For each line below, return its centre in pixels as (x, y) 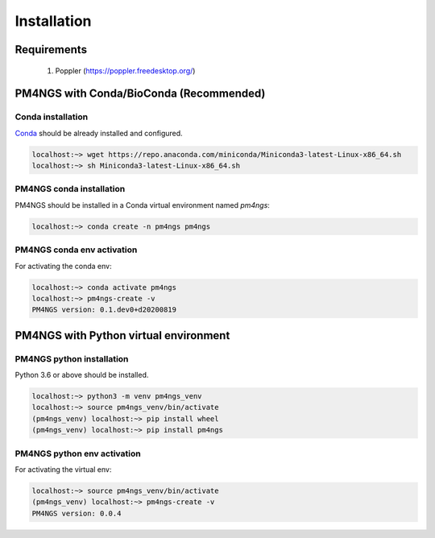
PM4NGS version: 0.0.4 (77, 513)
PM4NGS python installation (72, 358)
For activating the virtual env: (63, 469)
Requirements (51, 50)
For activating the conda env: (63, 266)
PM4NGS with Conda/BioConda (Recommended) (140, 94)
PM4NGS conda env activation (76, 250)
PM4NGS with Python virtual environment (122, 335)
